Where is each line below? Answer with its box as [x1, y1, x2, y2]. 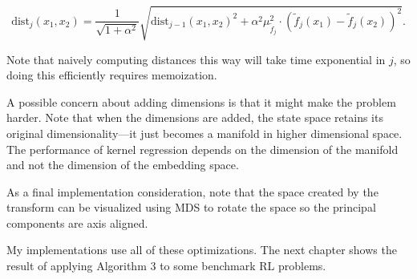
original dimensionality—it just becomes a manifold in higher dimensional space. [6, 124, 403, 141]
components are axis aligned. [6, 214, 148, 231]
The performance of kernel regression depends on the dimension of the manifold [6, 140, 399, 157]
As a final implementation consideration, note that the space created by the [6, 183, 379, 200]
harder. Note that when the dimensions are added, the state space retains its [6, 109, 383, 126]
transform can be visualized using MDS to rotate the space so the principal [6, 199, 376, 216]
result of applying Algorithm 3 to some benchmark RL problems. [6, 257, 326, 274]
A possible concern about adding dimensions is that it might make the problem [6, 93, 396, 110]
